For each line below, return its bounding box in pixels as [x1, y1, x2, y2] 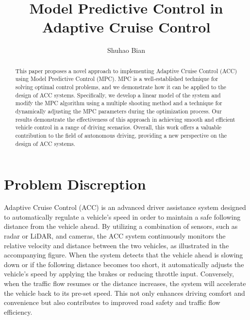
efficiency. [4, 306, 33, 317]
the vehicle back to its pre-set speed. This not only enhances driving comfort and [4, 288, 245, 298]
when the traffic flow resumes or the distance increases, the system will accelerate [4, 278, 246, 288]
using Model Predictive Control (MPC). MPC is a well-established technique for [15, 75, 218, 83]
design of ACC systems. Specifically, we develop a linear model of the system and [15, 91, 221, 99]
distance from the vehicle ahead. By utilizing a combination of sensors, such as [4, 221, 238, 231]
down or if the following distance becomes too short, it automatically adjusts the [4, 259, 244, 269]
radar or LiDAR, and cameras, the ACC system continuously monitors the [4, 230, 226, 240]
